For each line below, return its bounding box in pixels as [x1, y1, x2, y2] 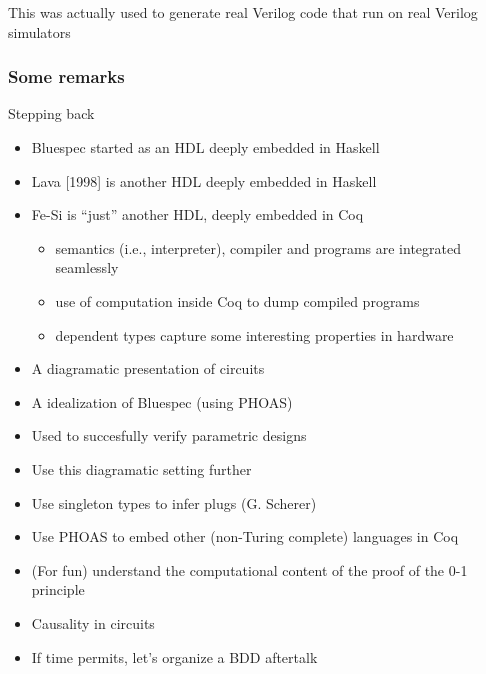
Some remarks [8, 64, 125, 89]
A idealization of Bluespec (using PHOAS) [31, 391, 293, 412]
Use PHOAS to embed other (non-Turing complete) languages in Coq [31, 526, 459, 547]
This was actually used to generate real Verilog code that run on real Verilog [8, 2, 478, 22]
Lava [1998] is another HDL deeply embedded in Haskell [31, 170, 377, 191]
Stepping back [8, 103, 95, 124]
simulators [8, 21, 71, 42]
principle [31, 579, 85, 600]
